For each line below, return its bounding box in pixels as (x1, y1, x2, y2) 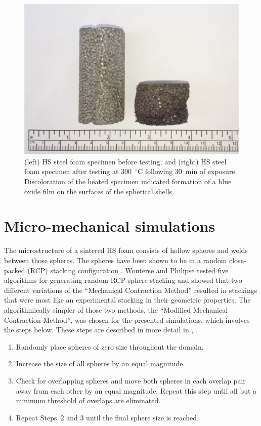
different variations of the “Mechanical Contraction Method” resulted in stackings (4, 284, 257, 295)
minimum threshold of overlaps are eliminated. (16, 395, 161, 406)
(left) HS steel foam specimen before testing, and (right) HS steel (24, 156, 227, 166)
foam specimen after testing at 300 (24, 166, 132, 177)
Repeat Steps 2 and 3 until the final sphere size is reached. (16, 412, 199, 422)
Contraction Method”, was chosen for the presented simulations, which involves (4, 314, 250, 325)
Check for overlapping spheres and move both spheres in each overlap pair (16, 375, 246, 386)
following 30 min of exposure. (145, 166, 237, 177)
